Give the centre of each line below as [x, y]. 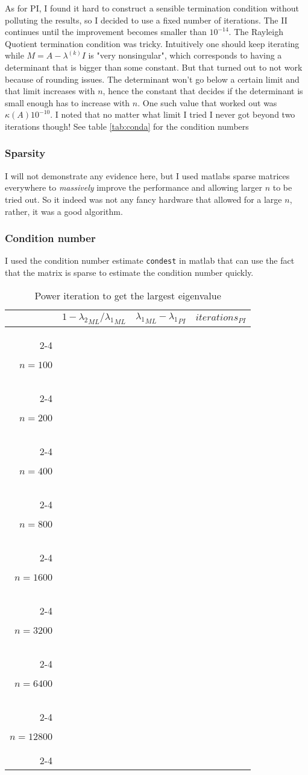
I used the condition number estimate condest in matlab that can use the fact [150, 260]
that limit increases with [50, 91]
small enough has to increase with [68, 102]
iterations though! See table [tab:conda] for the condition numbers [127, 126]
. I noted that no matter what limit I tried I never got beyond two [173, 114]
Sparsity [25, 153]
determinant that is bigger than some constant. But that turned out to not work [154, 67]
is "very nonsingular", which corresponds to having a [185, 55]
